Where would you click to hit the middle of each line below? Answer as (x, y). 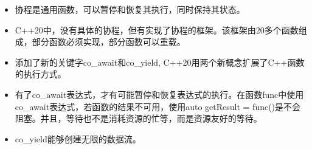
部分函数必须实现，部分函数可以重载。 (109, 42)
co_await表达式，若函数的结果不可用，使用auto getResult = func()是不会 (158, 106)
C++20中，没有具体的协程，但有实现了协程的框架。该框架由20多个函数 (157, 29)
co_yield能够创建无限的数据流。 (78, 138)
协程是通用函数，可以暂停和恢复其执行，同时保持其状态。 (130, 9)
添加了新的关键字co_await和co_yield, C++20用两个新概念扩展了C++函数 (160, 62)
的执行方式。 (40, 74)
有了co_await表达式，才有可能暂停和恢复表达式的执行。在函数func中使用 (159, 94)
